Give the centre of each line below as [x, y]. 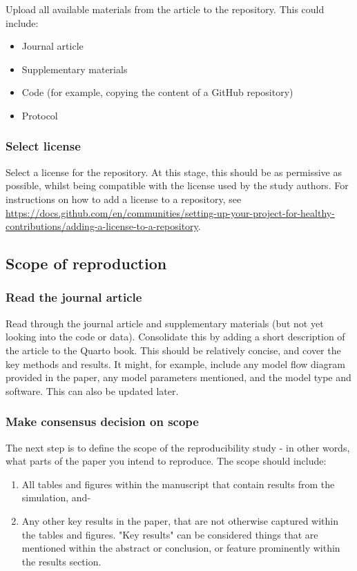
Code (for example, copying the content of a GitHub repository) [157, 92]
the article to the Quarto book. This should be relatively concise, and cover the [173, 350]
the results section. [61, 561]
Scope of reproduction [86, 263]
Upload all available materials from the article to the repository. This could [165, 9]
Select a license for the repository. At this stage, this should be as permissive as [174, 172]
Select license [43, 146]
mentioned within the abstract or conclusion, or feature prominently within [181, 548]
